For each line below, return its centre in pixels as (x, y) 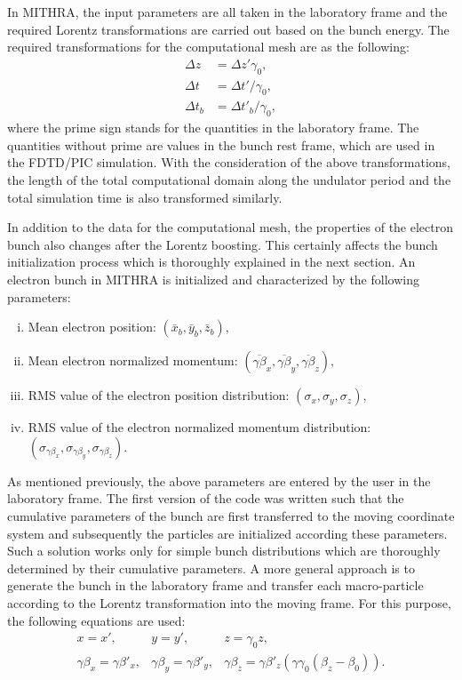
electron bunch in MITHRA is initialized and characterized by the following (213, 280)
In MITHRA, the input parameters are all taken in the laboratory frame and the (227, 12)
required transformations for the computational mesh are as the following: (208, 47)
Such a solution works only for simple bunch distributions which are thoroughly (224, 551)
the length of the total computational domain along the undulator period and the (229, 180)
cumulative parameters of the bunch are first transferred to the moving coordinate (231, 515)
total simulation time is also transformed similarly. (145, 197)
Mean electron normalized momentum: (133, 360)
